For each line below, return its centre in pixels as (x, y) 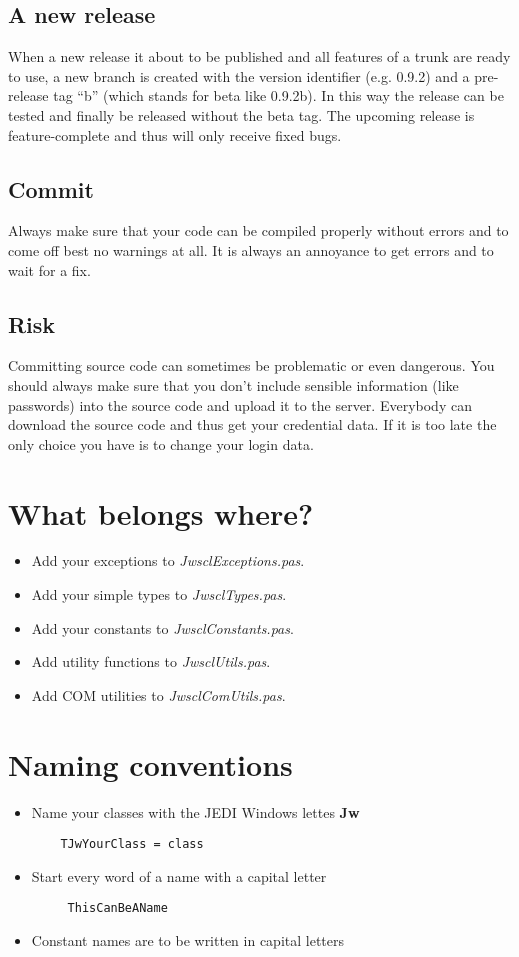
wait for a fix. (49, 269)
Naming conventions (150, 763)
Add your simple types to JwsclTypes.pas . (159, 594)
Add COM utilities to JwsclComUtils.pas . (158, 694)
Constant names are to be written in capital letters (188, 940)
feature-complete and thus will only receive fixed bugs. (175, 134)
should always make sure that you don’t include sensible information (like (233, 384)
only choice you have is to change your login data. (161, 443)
